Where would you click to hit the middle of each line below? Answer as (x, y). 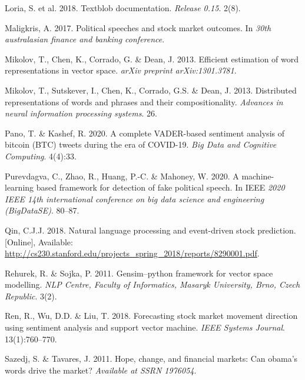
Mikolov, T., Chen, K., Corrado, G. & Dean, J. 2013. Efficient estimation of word (152, 59)
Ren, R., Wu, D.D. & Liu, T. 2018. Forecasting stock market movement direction (151, 316)
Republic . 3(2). (31, 296)
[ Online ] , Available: (39, 241)
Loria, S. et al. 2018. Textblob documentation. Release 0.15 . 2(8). (123, 8)
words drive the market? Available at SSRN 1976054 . (101, 370)
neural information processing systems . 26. (81, 113)
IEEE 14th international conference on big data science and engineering (135, 199)
